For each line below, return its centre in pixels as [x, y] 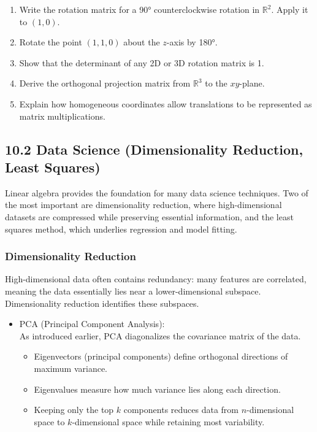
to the [216, 83]
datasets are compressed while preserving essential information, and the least [149, 216]
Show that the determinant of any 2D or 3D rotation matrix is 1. [142, 62]
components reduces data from [181, 410]
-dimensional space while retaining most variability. [168, 421]
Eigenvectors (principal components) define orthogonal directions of [161, 356]
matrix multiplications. [62, 116]
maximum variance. [71, 368]
